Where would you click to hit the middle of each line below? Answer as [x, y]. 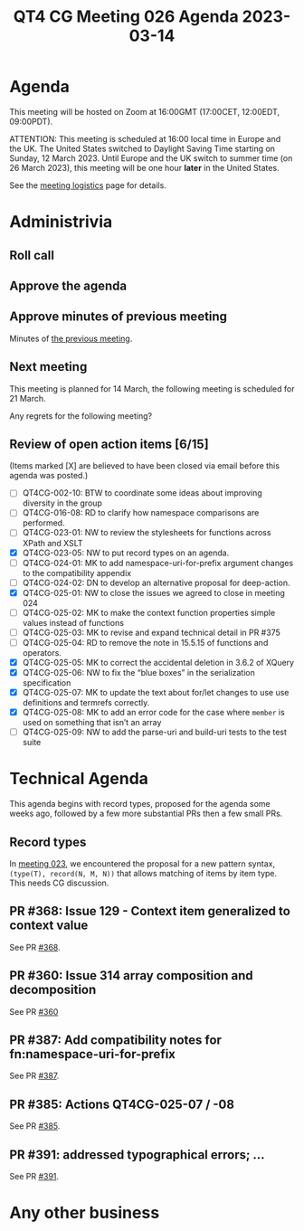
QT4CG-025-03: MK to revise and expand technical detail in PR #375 [151, 632]
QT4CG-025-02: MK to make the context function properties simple [149, 612]
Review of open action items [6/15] [109, 444]
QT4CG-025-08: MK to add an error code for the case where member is [153, 713]
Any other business [85, 1213]
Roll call [32, 255]
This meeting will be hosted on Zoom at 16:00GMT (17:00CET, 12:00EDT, [145, 111]
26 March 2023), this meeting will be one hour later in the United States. [144, 167]
